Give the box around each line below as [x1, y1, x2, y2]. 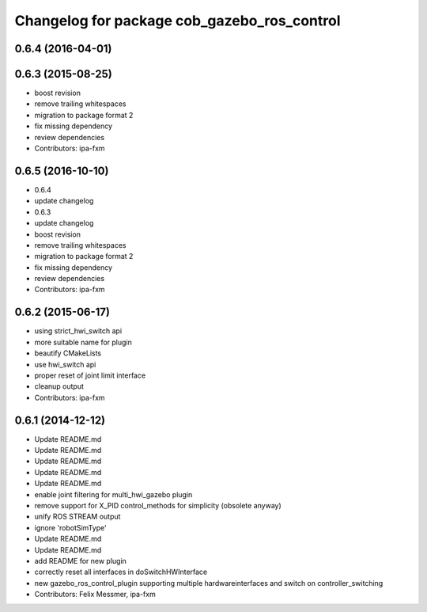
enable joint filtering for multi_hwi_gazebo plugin [34, 489, 193, 499]
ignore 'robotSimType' [34, 523, 107, 532]
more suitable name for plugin [34, 337, 132, 347]
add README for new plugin [34, 556, 127, 565]
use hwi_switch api [34, 359, 96, 369]
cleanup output [34, 382, 85, 391]
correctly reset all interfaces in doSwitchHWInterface [34, 567, 208, 577]
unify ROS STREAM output [34, 511, 121, 522]
